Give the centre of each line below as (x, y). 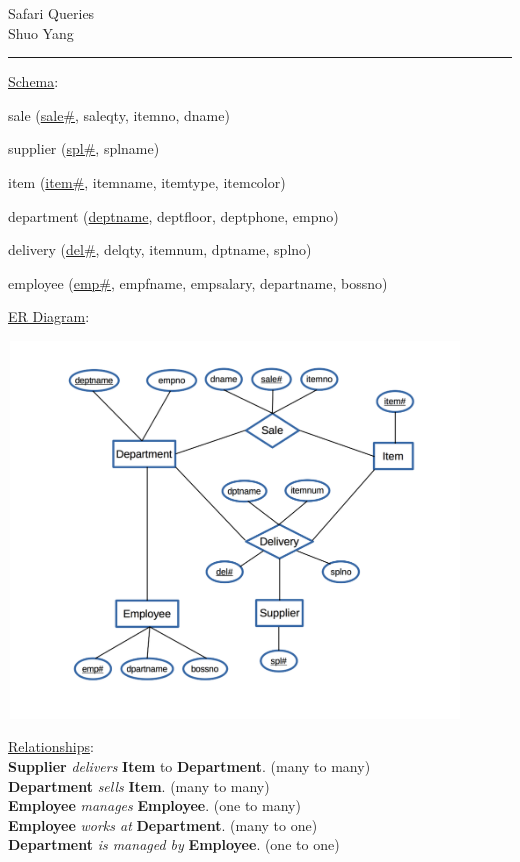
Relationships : (51, 746)
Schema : (33, 81)
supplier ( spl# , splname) (84, 148)
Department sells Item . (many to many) (139, 785)
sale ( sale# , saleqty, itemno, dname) (119, 114)
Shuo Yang (41, 32)
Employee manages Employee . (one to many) (154, 805)
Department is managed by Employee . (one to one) (174, 844)
